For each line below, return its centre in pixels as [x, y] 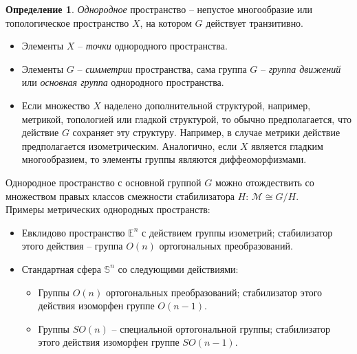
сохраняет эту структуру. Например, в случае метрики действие [206, 132]
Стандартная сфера [61, 268]
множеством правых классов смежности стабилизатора [120, 196]
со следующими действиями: [178, 268]
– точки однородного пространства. [153, 46]
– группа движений [301, 68]
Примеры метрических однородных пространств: [108, 209]
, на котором [166, 22]
